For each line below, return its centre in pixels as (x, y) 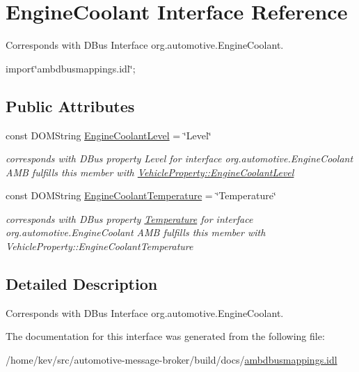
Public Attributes (70, 106)
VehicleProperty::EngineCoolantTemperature (99, 246)
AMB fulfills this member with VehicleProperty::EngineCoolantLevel (150, 172)
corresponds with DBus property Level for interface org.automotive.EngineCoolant (179, 158)
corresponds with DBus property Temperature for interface (129, 218)
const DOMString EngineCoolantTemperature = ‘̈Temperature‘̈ (141, 195)
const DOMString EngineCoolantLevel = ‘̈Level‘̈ (109, 135)
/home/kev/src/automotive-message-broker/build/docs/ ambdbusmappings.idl (171, 360)
